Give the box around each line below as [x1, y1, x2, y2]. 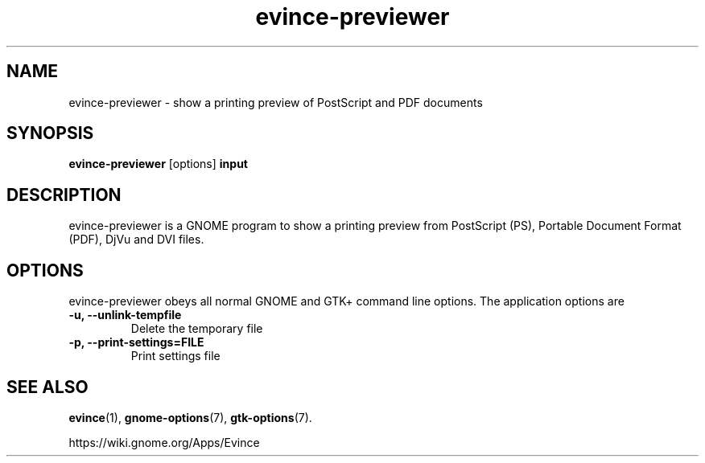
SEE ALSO [6, 376, 89, 397]
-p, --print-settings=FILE [68, 335, 204, 350]
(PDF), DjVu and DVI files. [68, 232, 204, 247]
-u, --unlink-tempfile [68, 308, 182, 322]
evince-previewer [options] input [68, 157, 248, 171]
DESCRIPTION [6, 184, 122, 205]
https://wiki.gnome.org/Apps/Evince [68, 435, 260, 449]
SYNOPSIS [6, 123, 94, 144]
